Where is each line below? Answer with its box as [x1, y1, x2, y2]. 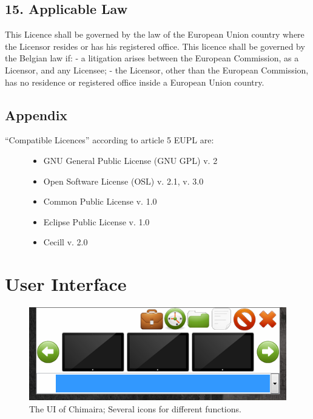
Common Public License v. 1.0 [43, 195, 157, 208]
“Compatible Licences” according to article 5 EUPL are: [5, 134, 214, 146]
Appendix [5, 105, 68, 124]
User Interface [5, 271, 127, 296]
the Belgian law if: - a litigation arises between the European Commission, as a [5, 52, 299, 64]
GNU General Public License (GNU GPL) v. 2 [43, 154, 218, 166]
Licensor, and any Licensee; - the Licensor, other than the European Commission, [5, 63, 309, 76]
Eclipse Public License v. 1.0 [43, 215, 150, 228]
